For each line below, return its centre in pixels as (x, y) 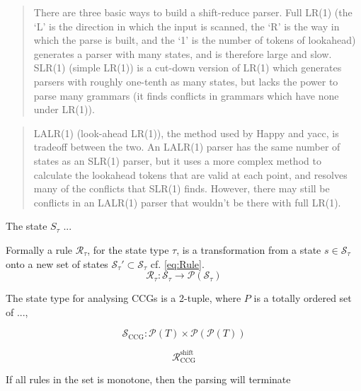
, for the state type (128, 249)
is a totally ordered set (303, 298)
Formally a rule (39, 249)
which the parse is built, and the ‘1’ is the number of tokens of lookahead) (195, 40)
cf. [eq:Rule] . (177, 263)
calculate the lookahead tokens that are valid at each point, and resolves (190, 174)
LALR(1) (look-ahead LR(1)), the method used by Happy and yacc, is (186, 133)
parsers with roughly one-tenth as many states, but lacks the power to (186, 81)
